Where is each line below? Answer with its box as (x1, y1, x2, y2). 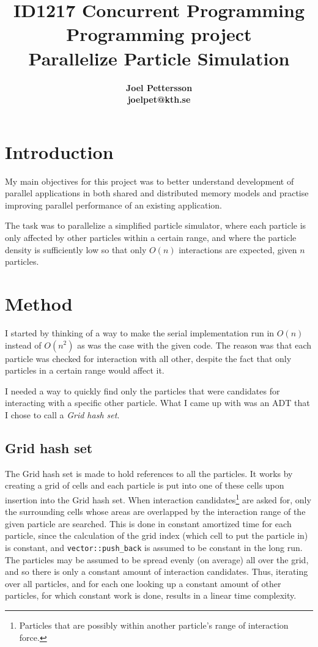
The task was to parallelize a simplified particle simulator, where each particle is (5, 219, 306, 232)
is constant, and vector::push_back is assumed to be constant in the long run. (5, 541, 303, 553)
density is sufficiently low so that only (5, 243, 147, 256)
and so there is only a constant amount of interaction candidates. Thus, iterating (5, 565, 308, 578)
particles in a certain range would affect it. (5, 364, 165, 377)
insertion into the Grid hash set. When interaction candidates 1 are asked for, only (5, 491, 311, 506)
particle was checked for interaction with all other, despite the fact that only (5, 352, 292, 364)
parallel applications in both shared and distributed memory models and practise (5, 187, 309, 199)
